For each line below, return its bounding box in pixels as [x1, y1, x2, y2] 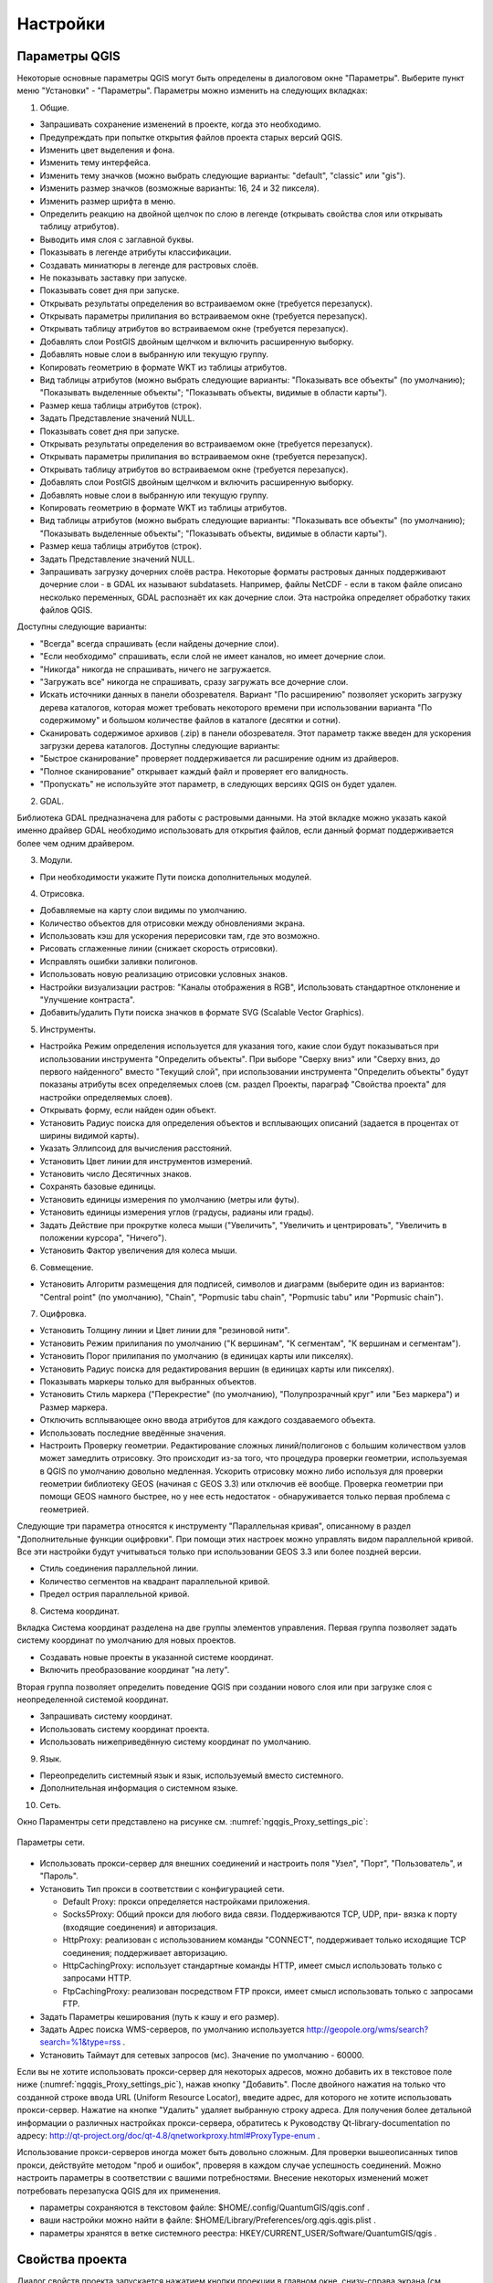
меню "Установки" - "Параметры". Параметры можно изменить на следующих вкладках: [16, 85, 369, 96]
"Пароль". [39, 1870, 79, 1881]
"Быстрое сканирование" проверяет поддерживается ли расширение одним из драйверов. [39, 753, 399, 764]
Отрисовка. [39, 888, 86, 899]
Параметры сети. [16, 1836, 86, 1848]
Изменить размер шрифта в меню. [39, 195, 176, 206]
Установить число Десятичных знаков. [39, 1169, 192, 1180]
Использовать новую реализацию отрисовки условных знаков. [39, 969, 288, 980]
